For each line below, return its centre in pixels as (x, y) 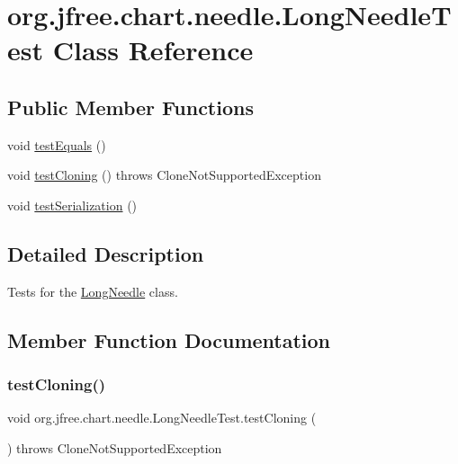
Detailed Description (106, 253)
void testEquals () (57, 144)
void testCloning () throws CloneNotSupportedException (164, 175)
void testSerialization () (72, 205)
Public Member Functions (130, 107)
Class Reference (153, 50)
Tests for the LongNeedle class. (93, 291)
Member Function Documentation (169, 339)
